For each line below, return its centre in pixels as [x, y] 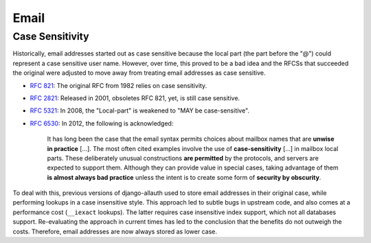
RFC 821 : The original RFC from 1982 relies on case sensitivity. [119, 85]
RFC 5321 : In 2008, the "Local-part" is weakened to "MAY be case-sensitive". [140, 111]
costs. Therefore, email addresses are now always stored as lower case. [115, 231]
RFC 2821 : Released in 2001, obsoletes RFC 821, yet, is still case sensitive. [135, 98]
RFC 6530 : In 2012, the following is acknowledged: [102, 123]
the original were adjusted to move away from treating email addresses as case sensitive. [139, 73]
